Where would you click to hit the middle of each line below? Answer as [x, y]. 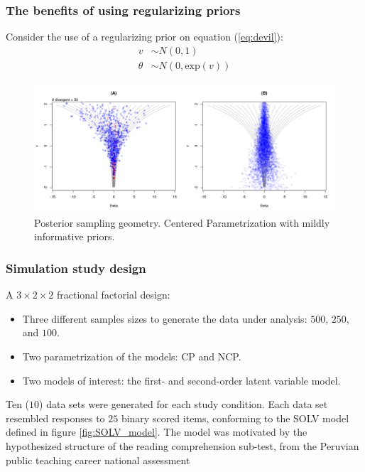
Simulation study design [76, 268]
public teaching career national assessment [98, 460]
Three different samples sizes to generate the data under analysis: [165, 318]
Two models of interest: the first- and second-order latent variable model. [181, 380]
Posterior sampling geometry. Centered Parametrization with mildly [182, 222]
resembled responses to [55, 418]
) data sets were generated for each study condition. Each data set [184, 404]
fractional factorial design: [113, 295]
